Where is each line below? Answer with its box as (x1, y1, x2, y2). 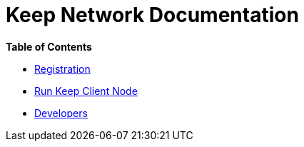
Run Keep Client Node (34, 84, 138, 97)
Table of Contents (6, 40, 92, 53)
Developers (34, 106, 88, 119)
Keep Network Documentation (6, 3, 299, 27)
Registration (34, 62, 91, 75)
